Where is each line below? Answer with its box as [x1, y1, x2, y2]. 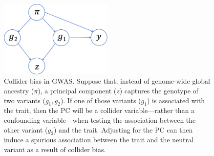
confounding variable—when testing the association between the [4, 115, 196, 125]
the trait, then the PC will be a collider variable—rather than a [4, 105, 195, 115]
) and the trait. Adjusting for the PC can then [53, 124, 193, 134]
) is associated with [147, 95, 205, 105]
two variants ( [4, 95, 45, 105]
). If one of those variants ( [60, 95, 141, 105]
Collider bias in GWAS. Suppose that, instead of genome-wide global [4, 76, 210, 86]
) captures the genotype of [119, 86, 198, 96]
